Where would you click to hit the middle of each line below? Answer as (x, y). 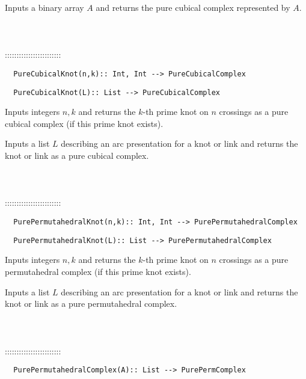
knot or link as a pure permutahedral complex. (91, 304)
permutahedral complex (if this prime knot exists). (98, 271)
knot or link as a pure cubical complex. (77, 156)
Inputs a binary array (44, 7)
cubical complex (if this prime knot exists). (84, 123)
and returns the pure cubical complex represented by (193, 7)
